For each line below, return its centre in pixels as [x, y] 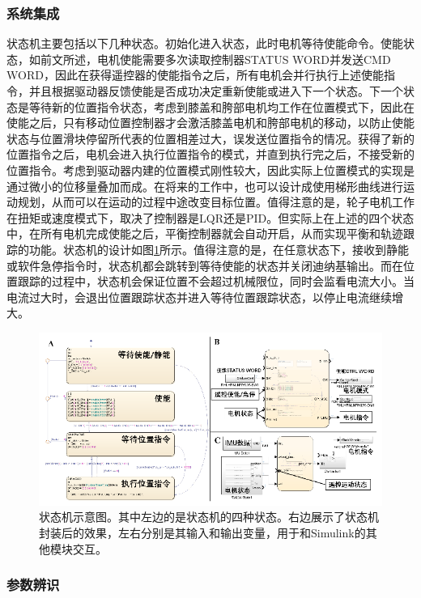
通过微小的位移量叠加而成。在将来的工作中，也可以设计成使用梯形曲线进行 [205, 186]
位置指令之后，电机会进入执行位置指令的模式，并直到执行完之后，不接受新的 [210, 154]
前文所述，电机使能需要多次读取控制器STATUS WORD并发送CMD [215, 59]
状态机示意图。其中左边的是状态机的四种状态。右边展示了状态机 [209, 517]
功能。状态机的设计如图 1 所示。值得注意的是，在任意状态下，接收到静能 [219, 249]
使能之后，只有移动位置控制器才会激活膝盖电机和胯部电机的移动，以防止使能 [210, 123]
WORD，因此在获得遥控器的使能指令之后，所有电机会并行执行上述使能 [195, 75]
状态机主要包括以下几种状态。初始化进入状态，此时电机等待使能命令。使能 [205, 43]
